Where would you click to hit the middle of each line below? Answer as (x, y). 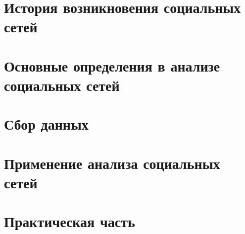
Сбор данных (46, 124)
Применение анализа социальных (112, 163)
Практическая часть (70, 221)
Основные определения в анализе (112, 65)
